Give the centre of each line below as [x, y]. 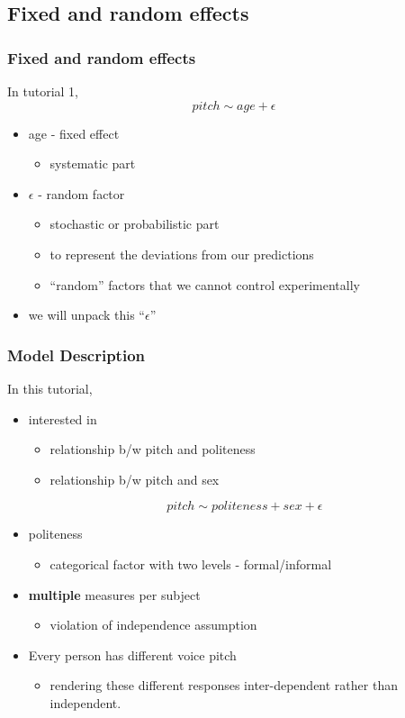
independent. [85, 702]
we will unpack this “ [86, 315]
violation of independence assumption [153, 625]
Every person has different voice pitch [132, 654]
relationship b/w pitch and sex [135, 479]
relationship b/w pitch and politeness [153, 449]
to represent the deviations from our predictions [182, 254]
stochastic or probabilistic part [135, 224]
